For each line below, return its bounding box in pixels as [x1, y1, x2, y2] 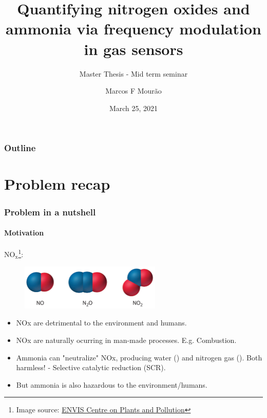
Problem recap [4, 173, 110, 194]
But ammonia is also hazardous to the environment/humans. [16, 379, 207, 390]
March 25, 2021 [109, 102, 158, 113]
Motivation [4, 227, 44, 238]
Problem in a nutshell [4, 205, 96, 218]
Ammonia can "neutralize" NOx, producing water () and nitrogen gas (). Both [16, 352, 262, 362]
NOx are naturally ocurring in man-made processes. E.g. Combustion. [16, 334, 237, 345]
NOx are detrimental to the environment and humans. [16, 317, 187, 328]
